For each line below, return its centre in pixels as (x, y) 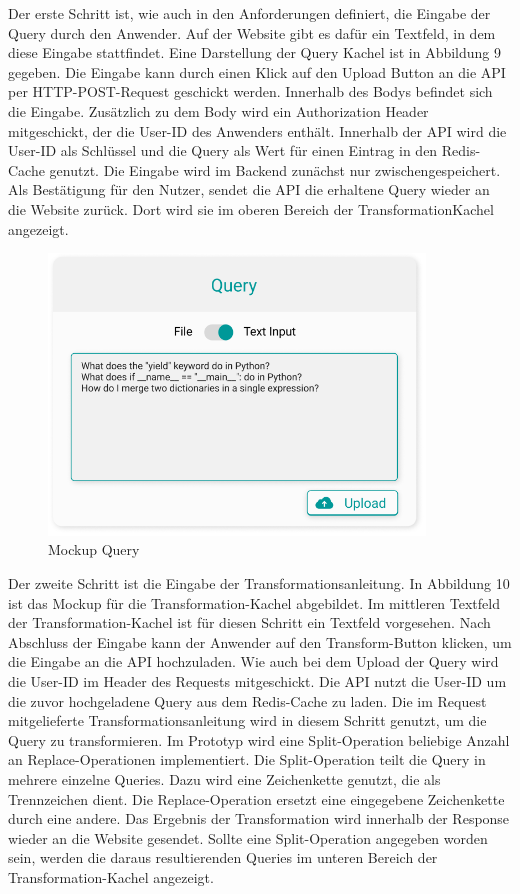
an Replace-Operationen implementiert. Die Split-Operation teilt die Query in (247, 759)
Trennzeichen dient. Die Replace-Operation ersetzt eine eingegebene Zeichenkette (256, 798)
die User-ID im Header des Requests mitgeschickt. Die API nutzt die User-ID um (257, 681)
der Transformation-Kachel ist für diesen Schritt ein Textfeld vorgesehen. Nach (249, 622)
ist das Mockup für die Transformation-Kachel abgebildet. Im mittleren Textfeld (254, 602)
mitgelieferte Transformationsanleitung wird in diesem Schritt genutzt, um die (247, 720)
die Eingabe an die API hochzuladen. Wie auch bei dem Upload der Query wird (253, 661)
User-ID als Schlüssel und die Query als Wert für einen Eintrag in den (223, 150)
